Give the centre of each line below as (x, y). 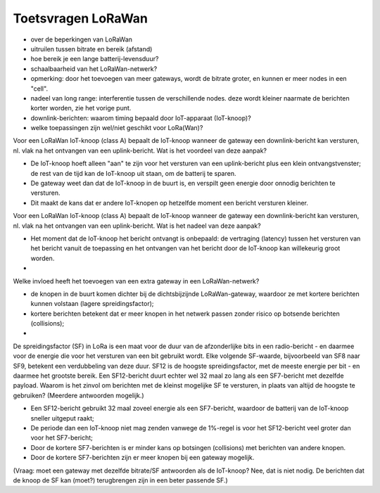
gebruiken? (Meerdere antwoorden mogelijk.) (78, 395)
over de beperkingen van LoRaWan (82, 39)
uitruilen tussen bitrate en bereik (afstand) (91, 49)
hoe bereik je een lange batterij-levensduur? (95, 59)
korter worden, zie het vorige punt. (81, 108)
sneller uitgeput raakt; (62, 418)
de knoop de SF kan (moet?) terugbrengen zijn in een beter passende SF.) (120, 480)
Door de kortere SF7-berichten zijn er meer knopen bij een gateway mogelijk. (142, 458)
